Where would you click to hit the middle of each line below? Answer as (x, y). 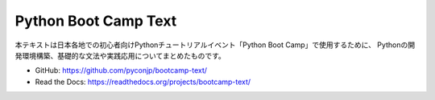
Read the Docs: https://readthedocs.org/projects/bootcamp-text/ (143, 82)
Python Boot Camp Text (96, 21)
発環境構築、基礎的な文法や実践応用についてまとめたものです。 (120, 55)
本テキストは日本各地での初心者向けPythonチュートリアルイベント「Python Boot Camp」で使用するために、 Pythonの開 (215, 45)
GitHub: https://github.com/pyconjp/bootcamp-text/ (121, 70)
